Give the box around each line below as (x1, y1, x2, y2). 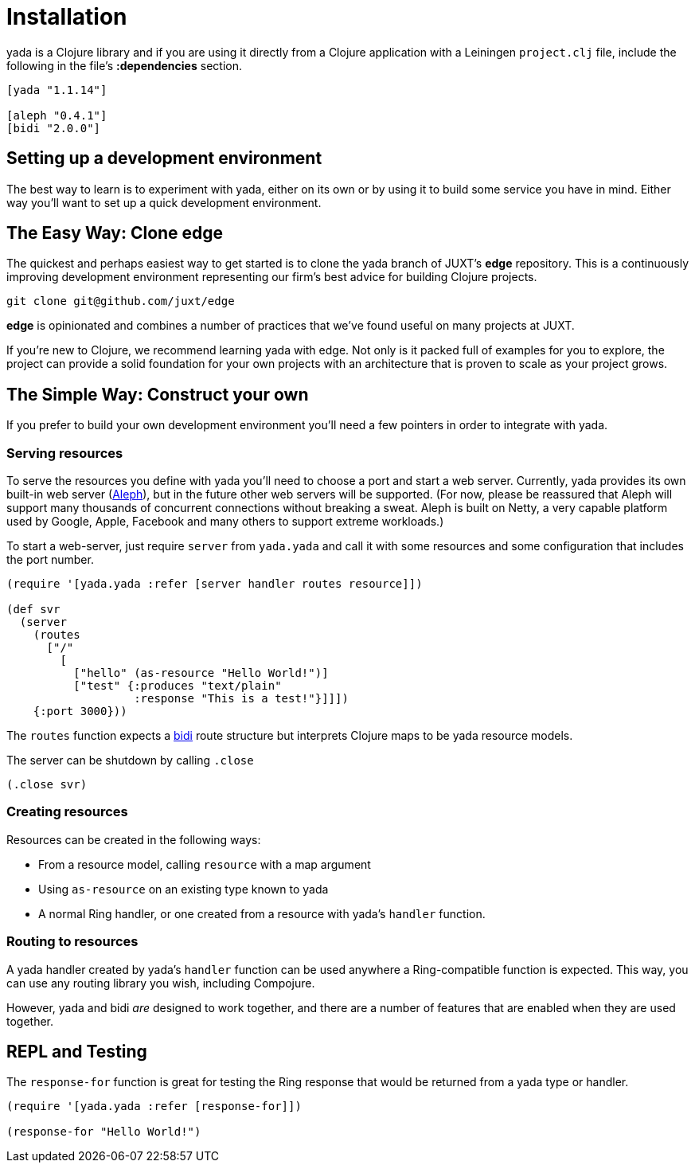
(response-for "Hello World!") (6, 1125, 201, 1139)
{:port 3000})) (33, 705, 127, 718)
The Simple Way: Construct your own (6, 384, 309, 405)
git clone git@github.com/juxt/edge (6, 295, 235, 308)
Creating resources (6, 803, 128, 820)
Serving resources (6, 444, 123, 461)
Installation (6, 3, 127, 30)
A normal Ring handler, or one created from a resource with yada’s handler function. (38, 906, 486, 921)
